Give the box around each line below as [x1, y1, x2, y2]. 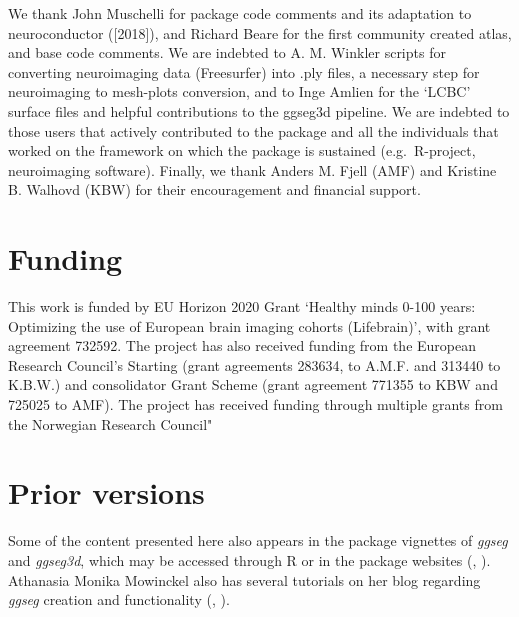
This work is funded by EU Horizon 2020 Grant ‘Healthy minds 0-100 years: [8, 296, 476, 317]
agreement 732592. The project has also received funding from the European [8, 335, 476, 356]
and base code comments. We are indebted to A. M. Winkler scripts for [8, 42, 446, 63]
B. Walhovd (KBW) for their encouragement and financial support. [8, 179, 421, 200]
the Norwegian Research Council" [8, 413, 213, 434]
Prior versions [8, 472, 205, 513]
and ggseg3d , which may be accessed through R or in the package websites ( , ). [8, 549, 491, 570]
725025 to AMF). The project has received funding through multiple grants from [8, 394, 503, 415]
